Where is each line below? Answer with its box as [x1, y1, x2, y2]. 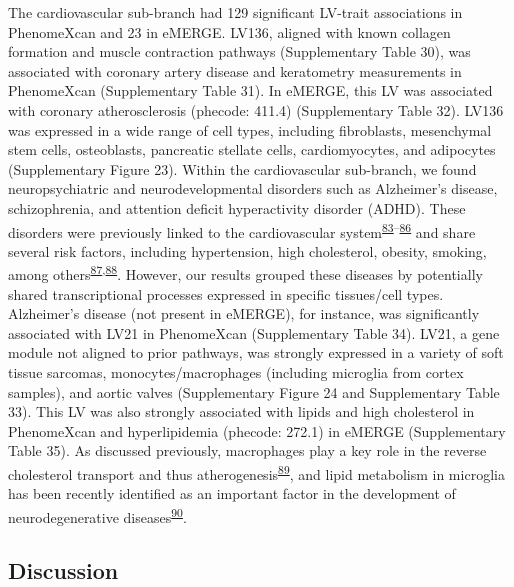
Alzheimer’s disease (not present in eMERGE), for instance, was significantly [8, 303, 480, 324]
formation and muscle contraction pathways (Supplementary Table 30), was [8, 41, 471, 62]
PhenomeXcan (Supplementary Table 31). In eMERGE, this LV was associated [8, 80, 493, 101]
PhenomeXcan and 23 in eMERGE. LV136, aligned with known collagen [8, 21, 451, 42]
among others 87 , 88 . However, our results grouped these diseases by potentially [8, 261, 483, 285]
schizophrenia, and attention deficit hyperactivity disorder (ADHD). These [8, 197, 466, 218]
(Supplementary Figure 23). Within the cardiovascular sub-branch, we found [8, 158, 477, 179]
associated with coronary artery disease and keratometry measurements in [8, 60, 462, 81]
